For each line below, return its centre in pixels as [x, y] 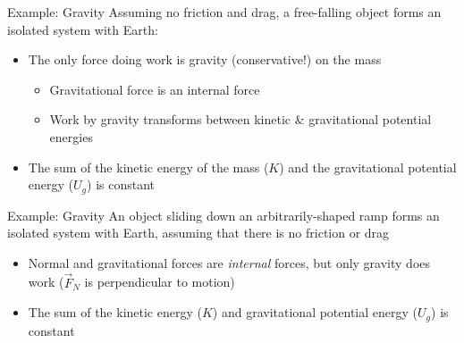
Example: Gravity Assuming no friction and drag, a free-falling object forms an [224, 12]
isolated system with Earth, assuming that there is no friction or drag [198, 233]
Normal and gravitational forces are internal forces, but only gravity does [229, 262]
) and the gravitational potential [368, 167]
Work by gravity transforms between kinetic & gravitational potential [240, 119]
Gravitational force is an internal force [155, 89]
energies [71, 136]
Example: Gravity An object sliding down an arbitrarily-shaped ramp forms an [224, 215]
